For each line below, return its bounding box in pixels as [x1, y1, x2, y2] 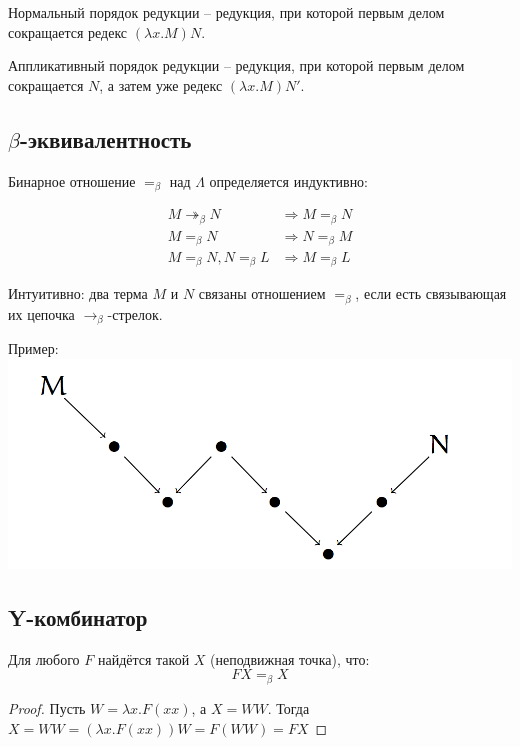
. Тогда [267, 697, 310, 718]
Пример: [8, 338, 59, 359]
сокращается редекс [8, 21, 128, 42]
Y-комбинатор [8, 602, 148, 633]
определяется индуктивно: [209, 170, 369, 191]
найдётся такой [97, 648, 190, 669]
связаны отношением [198, 283, 326, 304]
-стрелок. [107, 303, 163, 324]
